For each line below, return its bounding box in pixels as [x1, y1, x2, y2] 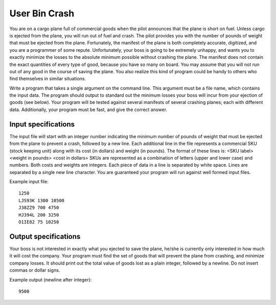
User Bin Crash [9, 8, 75, 19]
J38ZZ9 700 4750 [18, 205, 59, 211]
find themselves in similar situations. [9, 76, 86, 82]
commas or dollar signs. [9, 267, 60, 273]
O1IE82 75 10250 [18, 219, 59, 225]
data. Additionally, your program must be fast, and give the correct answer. [9, 106, 168, 113]
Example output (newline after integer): [9, 276, 92, 282]
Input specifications [9, 120, 75, 128]
